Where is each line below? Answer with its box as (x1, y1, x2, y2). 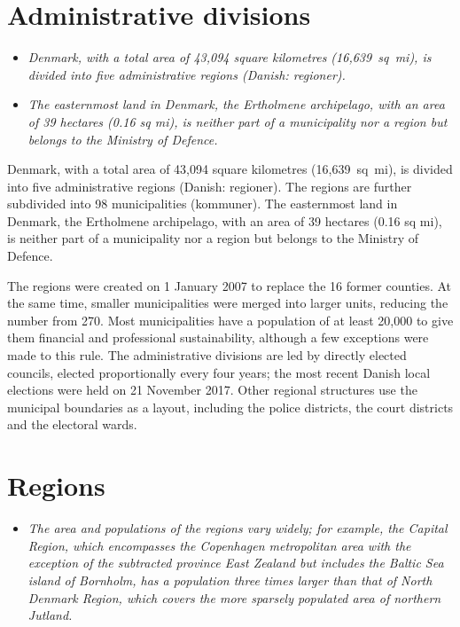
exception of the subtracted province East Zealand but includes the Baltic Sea (27, 553, 444, 572)
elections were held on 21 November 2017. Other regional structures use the (7, 380, 417, 399)
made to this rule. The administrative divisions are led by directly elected (7, 346, 407, 364)
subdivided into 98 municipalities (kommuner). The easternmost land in (7, 194, 398, 213)
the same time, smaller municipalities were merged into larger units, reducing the (7, 294, 448, 312)
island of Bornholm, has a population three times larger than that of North (27, 570, 433, 589)
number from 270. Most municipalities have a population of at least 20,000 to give (7, 310, 454, 329)
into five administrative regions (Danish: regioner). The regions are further (7, 176, 412, 195)
